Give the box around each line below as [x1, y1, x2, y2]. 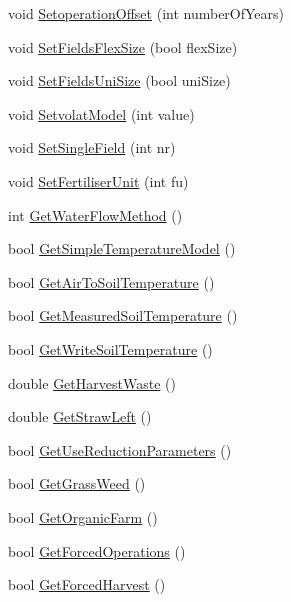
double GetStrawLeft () [8, 406, 152, 427]
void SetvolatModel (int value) [8, 103, 195, 124]
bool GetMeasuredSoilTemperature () [8, 305, 238, 326]
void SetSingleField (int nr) [8, 137, 176, 158]
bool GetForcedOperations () [8, 540, 186, 561]
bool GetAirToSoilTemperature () [8, 271, 215, 292]
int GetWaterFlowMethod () [8, 204, 183, 225]
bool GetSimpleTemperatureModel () [8, 238, 236, 259]
